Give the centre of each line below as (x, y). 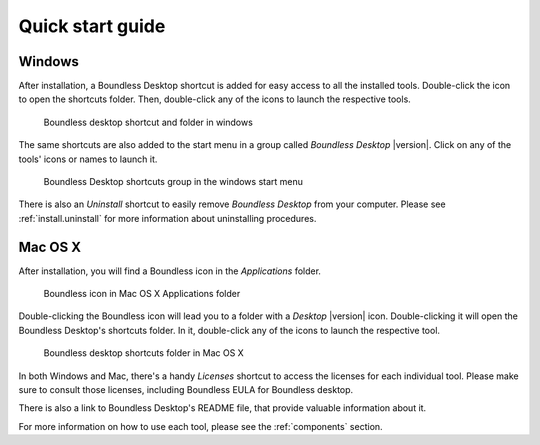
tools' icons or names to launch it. (88, 159)
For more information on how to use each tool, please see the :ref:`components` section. (201, 426)
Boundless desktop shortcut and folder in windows (148, 122)
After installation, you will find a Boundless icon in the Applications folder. (170, 271)
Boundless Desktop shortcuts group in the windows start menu (173, 182)
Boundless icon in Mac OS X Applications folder (142, 294)
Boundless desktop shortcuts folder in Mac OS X (143, 353)
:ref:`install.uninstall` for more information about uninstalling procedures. (167, 218)
